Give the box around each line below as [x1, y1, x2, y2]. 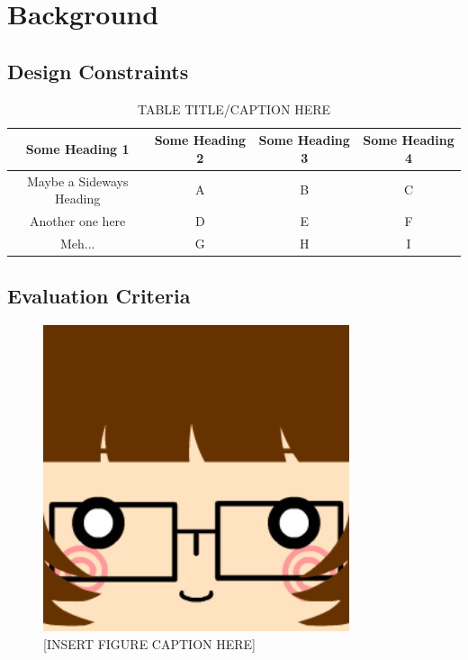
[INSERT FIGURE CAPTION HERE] [43, 634, 256, 653]
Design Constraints [7, 57, 189, 85]
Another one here [30, 212, 126, 231]
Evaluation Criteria [7, 282, 191, 310]
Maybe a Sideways [26, 171, 129, 190]
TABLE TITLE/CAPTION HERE [137, 99, 331, 118]
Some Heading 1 [25, 139, 130, 158]
